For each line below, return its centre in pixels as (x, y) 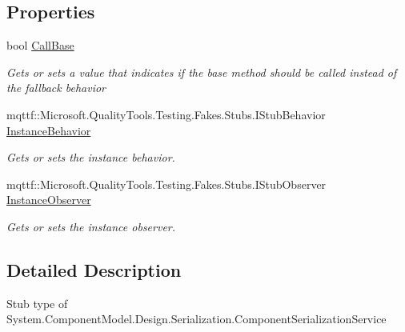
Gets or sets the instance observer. (91, 226)
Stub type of (37, 303)
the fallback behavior (56, 88)
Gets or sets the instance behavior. (91, 157)
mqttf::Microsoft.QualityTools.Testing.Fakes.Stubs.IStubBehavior (166, 114)
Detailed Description (94, 269)
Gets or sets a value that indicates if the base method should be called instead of (202, 72)
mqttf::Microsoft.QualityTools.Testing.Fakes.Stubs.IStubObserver (166, 184)
